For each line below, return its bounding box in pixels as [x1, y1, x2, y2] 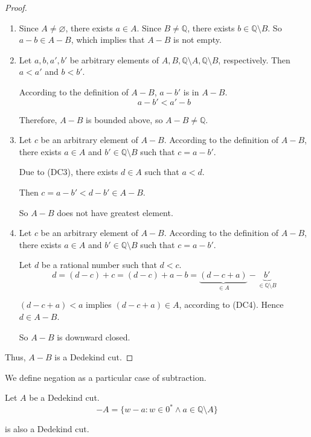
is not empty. [173, 33, 222, 46]
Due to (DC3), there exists [19, 165, 118, 178]
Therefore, [19, 113, 57, 126]
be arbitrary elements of [69, 53, 159, 66]
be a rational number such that [41, 258, 157, 271]
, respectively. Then [218, 53, 290, 66]
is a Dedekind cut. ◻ [54, 351, 133, 363]
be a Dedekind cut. [29, 391, 100, 404]
